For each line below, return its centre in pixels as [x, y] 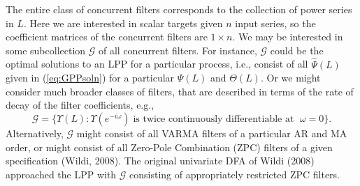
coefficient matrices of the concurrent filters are [107, 37]
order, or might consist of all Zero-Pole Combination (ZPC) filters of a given [169, 147]
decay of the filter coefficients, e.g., [80, 105]
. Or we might [290, 78]
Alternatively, [35, 133]
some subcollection [46, 50]
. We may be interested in [288, 37]
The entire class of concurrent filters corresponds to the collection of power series [179, 9]
